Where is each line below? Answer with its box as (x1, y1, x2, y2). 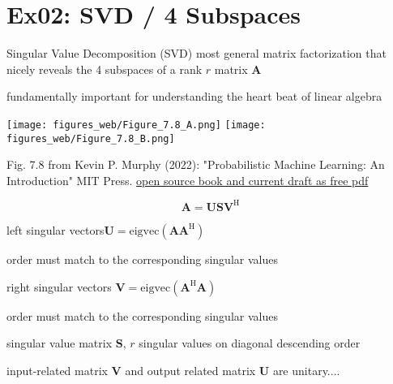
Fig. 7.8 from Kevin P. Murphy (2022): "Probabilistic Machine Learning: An (6, 156, 385, 173)
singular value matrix (6, 334, 113, 352)
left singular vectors (6, 221, 105, 238)
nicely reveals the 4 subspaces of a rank (6, 60, 203, 77)
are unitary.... (272, 361, 340, 378)
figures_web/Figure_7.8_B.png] (6, 132, 175, 145)
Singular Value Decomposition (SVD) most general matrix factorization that (6, 45, 387, 62)
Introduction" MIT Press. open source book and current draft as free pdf (6, 171, 369, 188)
